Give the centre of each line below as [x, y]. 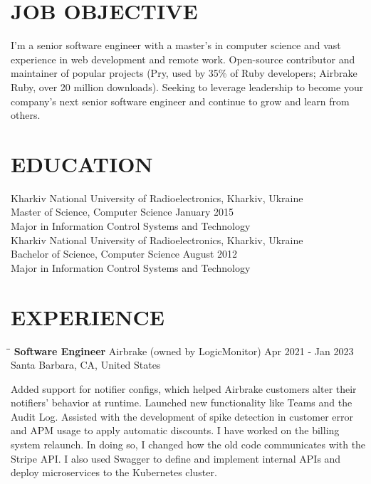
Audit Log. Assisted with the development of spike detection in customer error [182, 416]
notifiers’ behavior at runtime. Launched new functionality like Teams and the [182, 403]
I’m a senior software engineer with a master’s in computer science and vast [176, 45]
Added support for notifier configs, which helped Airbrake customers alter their [184, 388]
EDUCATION [82, 163]
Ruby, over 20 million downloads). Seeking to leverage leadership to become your [187, 86]
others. [26, 115]
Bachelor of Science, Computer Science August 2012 [124, 254]
